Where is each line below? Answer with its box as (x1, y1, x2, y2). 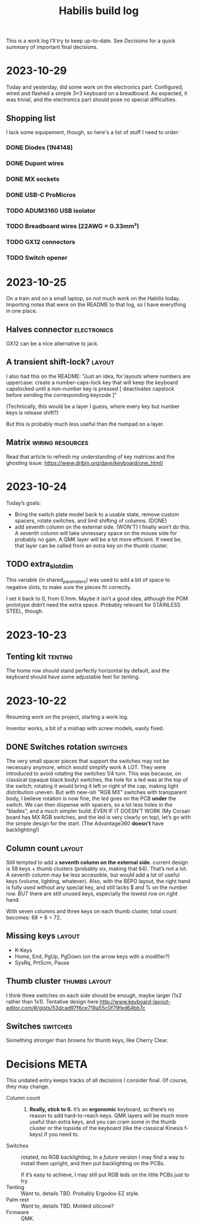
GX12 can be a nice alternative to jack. (6, 340, 99, 347)
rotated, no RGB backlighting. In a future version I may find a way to (21, 1154, 185, 1161)
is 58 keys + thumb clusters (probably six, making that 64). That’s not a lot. (6, 865, 188, 872)
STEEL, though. (6, 607, 44, 615)
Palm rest (6, 1196, 29, 1203)
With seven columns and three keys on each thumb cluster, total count (6, 907, 177, 915)
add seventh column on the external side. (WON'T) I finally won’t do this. (14, 523, 191, 530)
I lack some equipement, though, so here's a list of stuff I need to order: (6, 128, 180, 136)
